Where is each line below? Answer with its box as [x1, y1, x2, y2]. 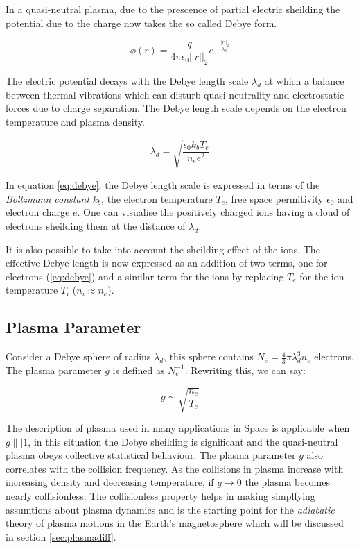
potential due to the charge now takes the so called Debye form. [6, 15, 277, 30]
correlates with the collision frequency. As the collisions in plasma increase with [6, 461, 344, 475]
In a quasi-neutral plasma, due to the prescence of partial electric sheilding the [6, 2, 340, 16]
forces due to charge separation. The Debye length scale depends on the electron [6, 101, 347, 115]
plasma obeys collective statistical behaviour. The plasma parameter [6, 448, 296, 462]
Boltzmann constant [6, 191, 90, 205]
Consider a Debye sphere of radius [6, 349, 151, 364]
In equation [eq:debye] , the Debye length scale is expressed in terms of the [6, 178, 320, 192]
